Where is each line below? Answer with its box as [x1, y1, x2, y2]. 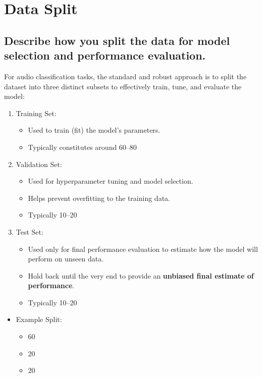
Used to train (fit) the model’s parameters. [28, 125, 161, 135]
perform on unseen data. [28, 253, 104, 264]
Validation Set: [16, 158, 62, 169]
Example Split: [16, 314, 62, 325]
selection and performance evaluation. [4, 47, 206, 63]
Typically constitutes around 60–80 [28, 141, 137, 152]
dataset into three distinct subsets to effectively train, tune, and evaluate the [4, 81, 242, 91]
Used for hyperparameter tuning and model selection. [28, 176, 193, 186]
